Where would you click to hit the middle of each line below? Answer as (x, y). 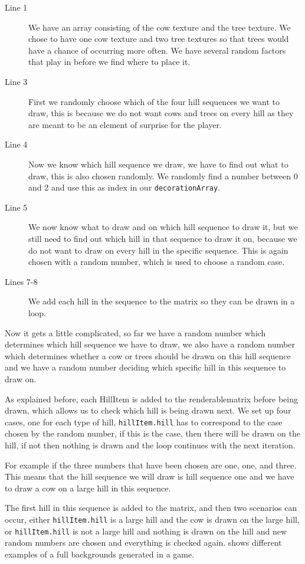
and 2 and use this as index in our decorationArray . (124, 187)
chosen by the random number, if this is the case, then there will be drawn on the (152, 433)
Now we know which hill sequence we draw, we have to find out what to (158, 164)
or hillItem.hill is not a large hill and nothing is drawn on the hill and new (146, 531)
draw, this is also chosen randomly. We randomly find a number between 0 (163, 176)
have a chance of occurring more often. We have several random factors (157, 50)
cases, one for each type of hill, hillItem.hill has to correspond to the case (144, 422)
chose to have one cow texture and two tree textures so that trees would (159, 39)
